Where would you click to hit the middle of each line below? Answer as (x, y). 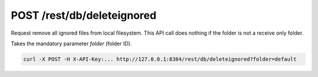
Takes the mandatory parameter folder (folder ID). (71, 43)
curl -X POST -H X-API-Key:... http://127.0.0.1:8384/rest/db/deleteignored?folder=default (160, 59)
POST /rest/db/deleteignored (84, 15)
